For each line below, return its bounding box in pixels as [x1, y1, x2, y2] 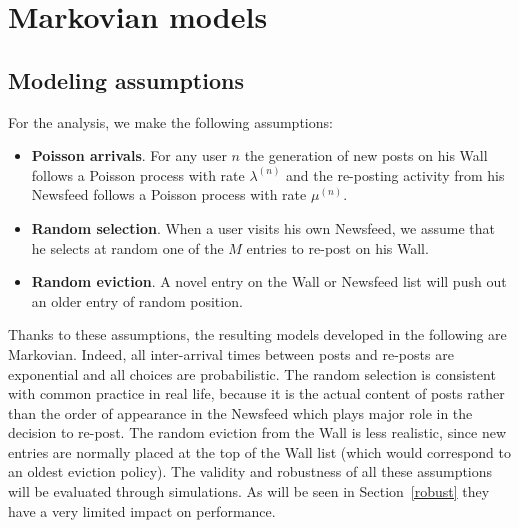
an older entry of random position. [31, 290, 243, 311]
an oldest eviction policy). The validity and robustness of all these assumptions [8, 461, 493, 482]
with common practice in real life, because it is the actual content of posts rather [8, 383, 505, 404]
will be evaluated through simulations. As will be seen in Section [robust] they [8, 481, 490, 502]
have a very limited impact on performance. [8, 500, 276, 521]
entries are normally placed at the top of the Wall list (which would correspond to [8, 441, 511, 462]
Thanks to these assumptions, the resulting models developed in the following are [8, 324, 507, 345]
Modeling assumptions [8, 64, 244, 95]
